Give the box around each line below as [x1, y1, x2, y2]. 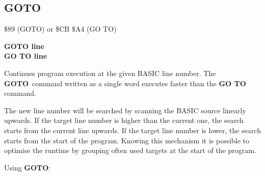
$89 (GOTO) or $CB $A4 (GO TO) [4, 23, 117, 34]
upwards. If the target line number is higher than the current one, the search [4, 115, 244, 125]
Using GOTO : [4, 162, 51, 172]
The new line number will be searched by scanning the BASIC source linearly [4, 105, 246, 115]
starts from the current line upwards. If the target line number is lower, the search [4, 124, 261, 135]
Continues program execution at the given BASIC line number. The [4, 67, 216, 78]
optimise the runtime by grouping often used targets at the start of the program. [4, 145, 256, 156]
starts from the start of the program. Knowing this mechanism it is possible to [4, 135, 250, 145]
